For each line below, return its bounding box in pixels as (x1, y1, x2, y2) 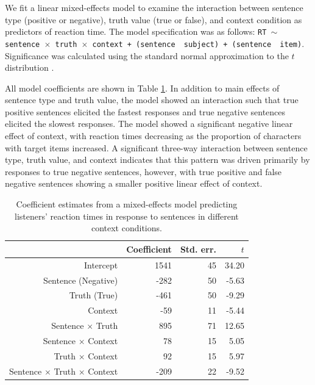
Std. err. (180, 242, 216, 255)
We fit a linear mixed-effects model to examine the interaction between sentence (5, 1, 303, 13)
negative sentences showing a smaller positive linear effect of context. (5, 177, 263, 190)
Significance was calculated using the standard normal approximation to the (5, 49, 289, 62)
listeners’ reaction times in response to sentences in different (15, 209, 239, 222)
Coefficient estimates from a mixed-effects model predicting (16, 198, 238, 210)
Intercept (83, 258, 118, 271)
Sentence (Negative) (43, 273, 118, 286)
